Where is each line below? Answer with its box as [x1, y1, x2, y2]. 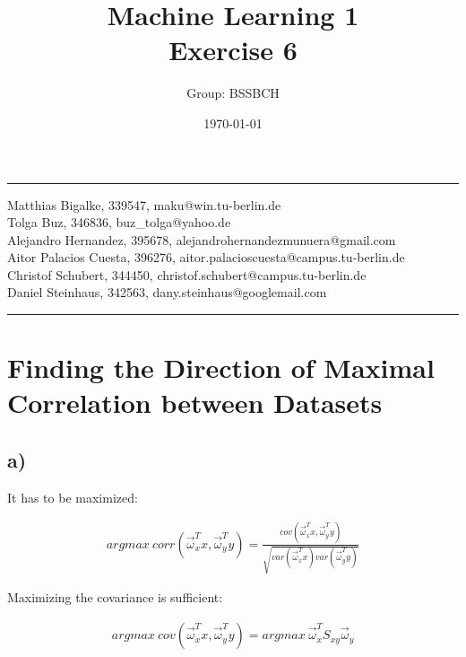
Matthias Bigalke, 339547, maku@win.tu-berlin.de [7, 195, 281, 214]
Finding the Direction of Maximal [7, 349, 435, 386]
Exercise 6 [168, 31, 298, 68]
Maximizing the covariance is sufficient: [7, 588, 223, 607]
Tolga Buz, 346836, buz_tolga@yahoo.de [7, 213, 231, 232]
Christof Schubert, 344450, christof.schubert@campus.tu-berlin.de [7, 265, 367, 284]
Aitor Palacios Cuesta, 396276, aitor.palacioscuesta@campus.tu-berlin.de [7, 248, 405, 267]
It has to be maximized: [7, 487, 138, 506]
